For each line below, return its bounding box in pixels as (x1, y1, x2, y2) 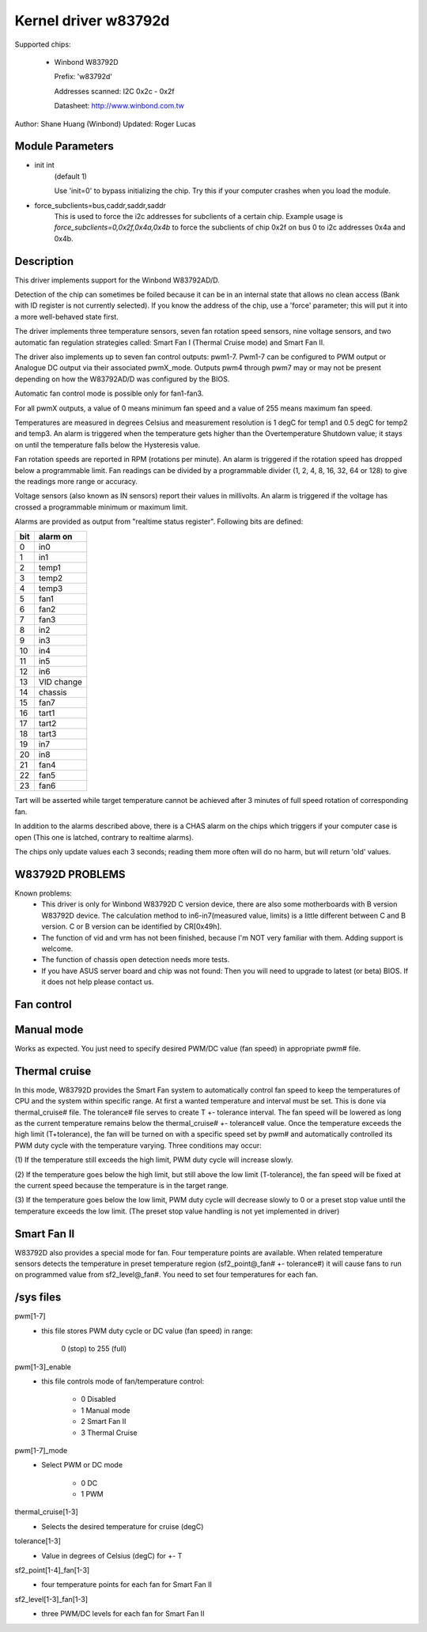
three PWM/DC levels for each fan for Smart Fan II (41, 1609, 205, 1619)
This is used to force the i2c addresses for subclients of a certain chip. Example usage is (54, 211, 343, 221)
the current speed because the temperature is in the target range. (14, 1181, 229, 1191)
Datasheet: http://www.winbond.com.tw (54, 101, 185, 111)
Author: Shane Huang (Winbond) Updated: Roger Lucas (14, 119, 196, 128)
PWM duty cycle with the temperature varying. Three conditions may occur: (14, 1140, 263, 1150)
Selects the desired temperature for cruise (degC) (41, 1521, 204, 1531)
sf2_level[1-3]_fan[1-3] (14, 1594, 89, 1604)
